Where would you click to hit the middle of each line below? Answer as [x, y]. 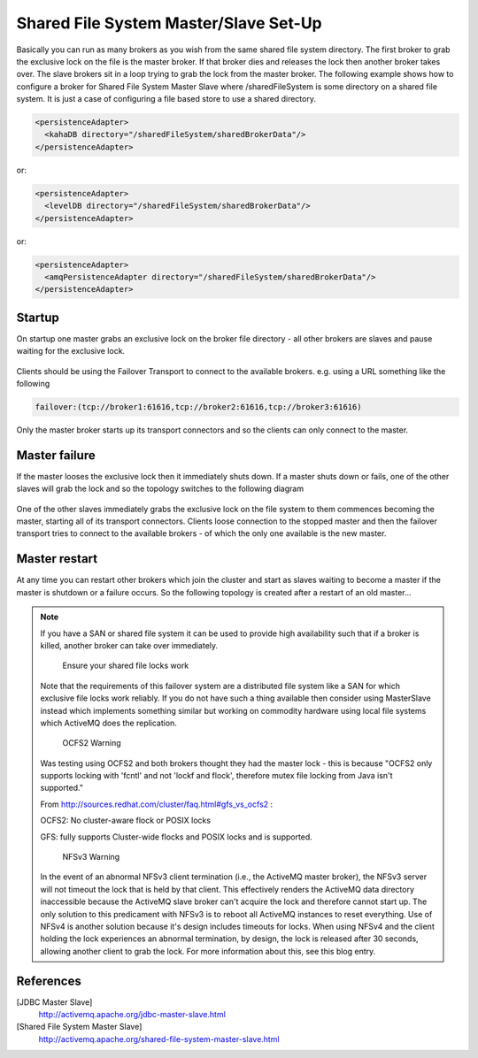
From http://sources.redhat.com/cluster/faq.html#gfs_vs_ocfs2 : [157, 804]
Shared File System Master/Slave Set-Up [169, 23]
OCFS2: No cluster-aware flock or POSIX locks [126, 820]
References [49, 981]
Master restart [57, 559]
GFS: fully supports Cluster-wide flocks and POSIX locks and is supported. [177, 837]
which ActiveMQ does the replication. [108, 723]
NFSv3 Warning [91, 857]
